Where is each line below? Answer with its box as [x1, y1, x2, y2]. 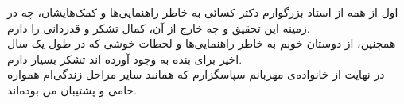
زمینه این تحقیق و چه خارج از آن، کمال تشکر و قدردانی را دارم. [7, 19, 310, 36]
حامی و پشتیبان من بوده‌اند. [7, 81, 137, 98]
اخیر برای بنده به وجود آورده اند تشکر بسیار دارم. [7, 50, 243, 67]
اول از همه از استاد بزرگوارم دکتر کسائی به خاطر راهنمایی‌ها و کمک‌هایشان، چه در [7, 4, 398, 20]
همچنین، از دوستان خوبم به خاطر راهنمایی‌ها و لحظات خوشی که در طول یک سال [7, 35, 396, 52]
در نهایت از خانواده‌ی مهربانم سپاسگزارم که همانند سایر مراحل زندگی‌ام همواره [7, 66, 385, 83]
